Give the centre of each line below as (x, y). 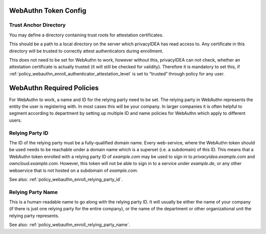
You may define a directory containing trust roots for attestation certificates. (86, 35)
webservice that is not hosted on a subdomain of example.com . (74, 170)
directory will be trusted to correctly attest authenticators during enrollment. (86, 51)
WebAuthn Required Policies (54, 88)
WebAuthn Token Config (48, 11)
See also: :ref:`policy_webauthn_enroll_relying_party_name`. (70, 225)
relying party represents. (34, 216)
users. (16, 120)
